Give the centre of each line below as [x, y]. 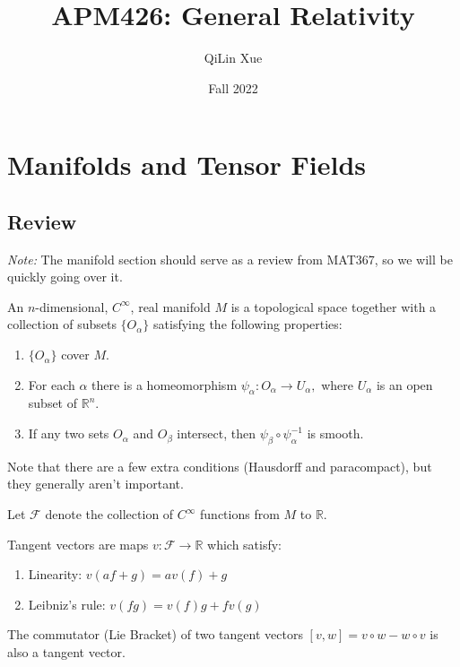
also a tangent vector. [66, 652]
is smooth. [335, 433]
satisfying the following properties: [248, 324]
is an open [404, 384]
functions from [240, 514]
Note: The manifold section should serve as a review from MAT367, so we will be [230, 259]
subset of [53, 403]
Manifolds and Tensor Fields [187, 165]
